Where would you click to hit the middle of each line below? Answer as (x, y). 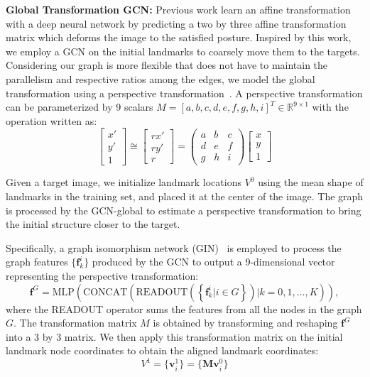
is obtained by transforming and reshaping (245, 323)
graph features (37, 262)
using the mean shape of (311, 182)
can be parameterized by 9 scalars (80, 107)
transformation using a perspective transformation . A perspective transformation (184, 93)
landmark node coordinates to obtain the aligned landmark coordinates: (162, 350)
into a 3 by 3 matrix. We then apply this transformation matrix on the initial (174, 336)
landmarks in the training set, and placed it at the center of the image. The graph (185, 196)
